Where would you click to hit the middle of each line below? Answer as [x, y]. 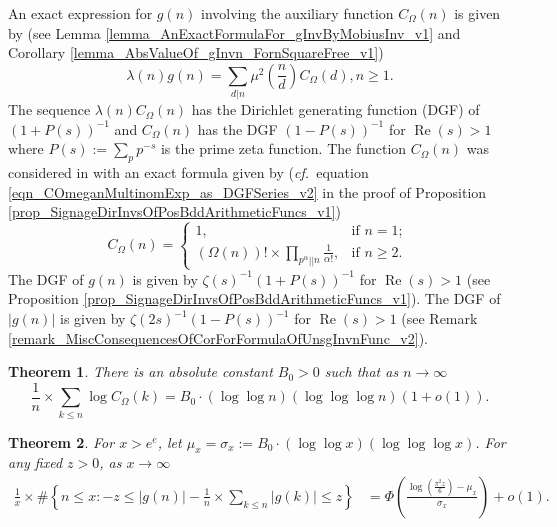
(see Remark [439, 318]
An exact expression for [80, 13]
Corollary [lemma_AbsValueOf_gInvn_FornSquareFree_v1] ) [196, 52]
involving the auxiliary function [297, 13]
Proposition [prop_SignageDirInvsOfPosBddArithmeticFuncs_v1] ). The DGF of [254, 298]
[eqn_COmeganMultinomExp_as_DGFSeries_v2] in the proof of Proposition [247, 191]
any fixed [35, 462]
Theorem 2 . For [61, 441]
